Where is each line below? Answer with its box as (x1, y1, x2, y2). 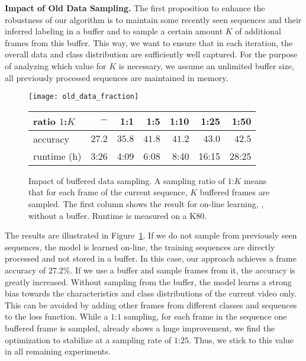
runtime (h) (33, 149, 82, 163)
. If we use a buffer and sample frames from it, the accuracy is (70, 263, 295, 276)
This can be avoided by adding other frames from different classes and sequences (5, 298, 297, 311)
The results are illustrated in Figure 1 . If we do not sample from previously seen (5, 229, 297, 241)
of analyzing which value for (5, 59, 107, 72)
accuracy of (5, 263, 46, 276)
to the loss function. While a (5, 310, 108, 323)
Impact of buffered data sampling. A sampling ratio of (28, 174, 225, 186)
